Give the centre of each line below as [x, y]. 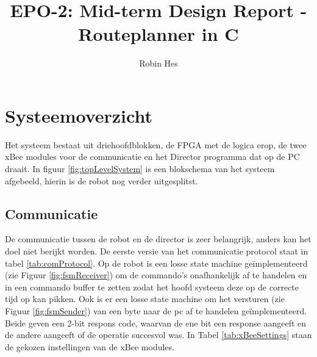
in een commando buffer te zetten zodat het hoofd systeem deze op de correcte [152, 287]
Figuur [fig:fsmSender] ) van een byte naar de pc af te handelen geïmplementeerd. [156, 310]
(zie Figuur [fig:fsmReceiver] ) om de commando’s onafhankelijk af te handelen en [156, 275]
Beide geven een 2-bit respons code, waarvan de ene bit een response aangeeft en [156, 323]
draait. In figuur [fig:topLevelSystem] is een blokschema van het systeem [140, 169]
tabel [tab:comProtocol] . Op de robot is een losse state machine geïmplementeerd [156, 263]
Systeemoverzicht [79, 115]
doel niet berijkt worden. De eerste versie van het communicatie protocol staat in [157, 251]
